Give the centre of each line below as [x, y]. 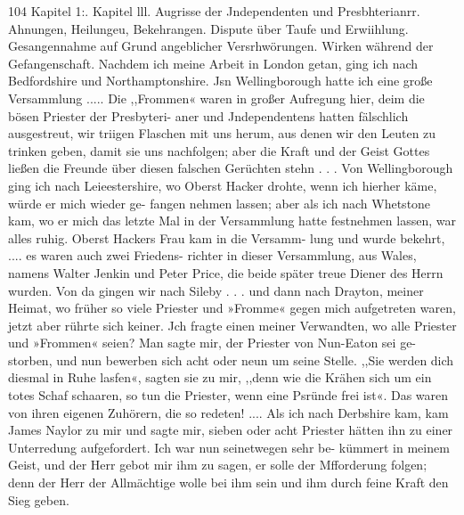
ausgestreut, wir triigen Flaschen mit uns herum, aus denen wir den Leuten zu [222, 133]
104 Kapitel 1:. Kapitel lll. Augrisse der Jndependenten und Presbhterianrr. [214, 11]
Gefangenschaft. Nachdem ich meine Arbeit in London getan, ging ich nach [213, 63]
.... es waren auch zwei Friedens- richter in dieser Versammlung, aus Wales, [212, 255]
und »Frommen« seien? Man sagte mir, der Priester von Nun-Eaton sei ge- [212, 343]
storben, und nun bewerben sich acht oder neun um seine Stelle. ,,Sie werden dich [231, 360]
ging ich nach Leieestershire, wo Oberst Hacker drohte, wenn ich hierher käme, [223, 185]
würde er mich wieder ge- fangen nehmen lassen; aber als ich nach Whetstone [220, 203]
